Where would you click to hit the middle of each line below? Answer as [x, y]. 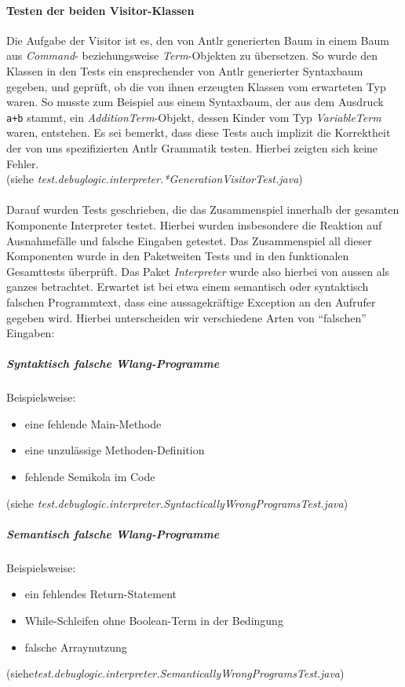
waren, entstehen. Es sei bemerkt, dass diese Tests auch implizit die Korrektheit [199, 132]
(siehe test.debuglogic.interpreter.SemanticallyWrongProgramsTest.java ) [175, 673]
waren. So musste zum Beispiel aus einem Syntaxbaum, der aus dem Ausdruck [195, 102]
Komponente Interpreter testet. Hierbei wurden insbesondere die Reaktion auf [194, 224]
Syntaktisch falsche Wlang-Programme [113, 364]
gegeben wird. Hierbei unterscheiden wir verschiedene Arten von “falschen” [186, 317]
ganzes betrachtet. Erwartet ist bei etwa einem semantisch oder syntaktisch [188, 287]
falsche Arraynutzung [76, 647]
